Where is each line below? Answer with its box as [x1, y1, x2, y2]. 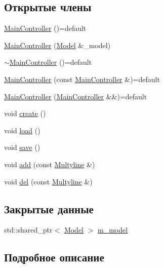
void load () [4, 125, 40, 135]
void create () [4, 108, 46, 119]
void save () [4, 142, 40, 152]
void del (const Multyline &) [4, 176, 93, 186]
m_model [98, 224, 128, 235]
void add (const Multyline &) [4, 159, 95, 169]
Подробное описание [4, 249, 104, 265]
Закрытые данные [4, 201, 94, 216]
